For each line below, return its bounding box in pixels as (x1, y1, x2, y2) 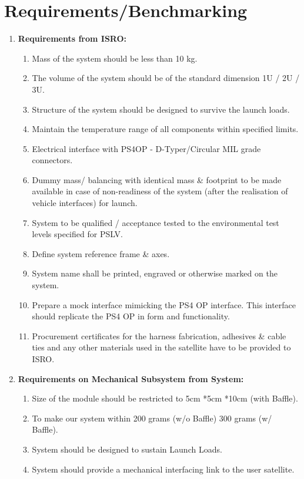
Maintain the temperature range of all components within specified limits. (32, 123, 299, 135)
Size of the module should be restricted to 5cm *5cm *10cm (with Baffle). (32, 392, 298, 404)
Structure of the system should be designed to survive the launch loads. (32, 103, 290, 115)
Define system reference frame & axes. (32, 247, 170, 259)
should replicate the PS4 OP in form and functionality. (32, 310, 230, 322)
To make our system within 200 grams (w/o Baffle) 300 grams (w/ (32, 411, 272, 424)
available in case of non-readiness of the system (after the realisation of (32, 185, 288, 197)
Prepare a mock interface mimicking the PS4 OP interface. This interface (32, 298, 296, 311)
